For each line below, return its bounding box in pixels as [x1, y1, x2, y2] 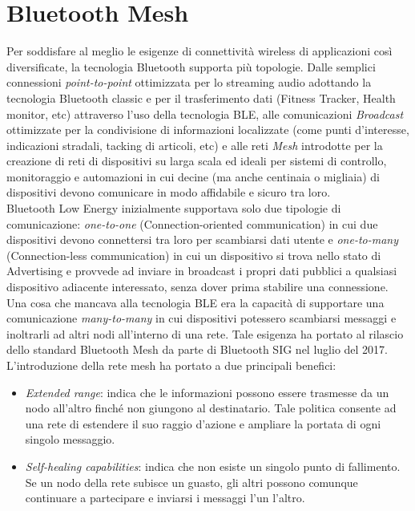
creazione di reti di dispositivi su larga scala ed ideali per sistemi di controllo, [6, 152, 387, 169]
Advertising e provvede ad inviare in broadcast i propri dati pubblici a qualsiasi [6, 262, 397, 279]
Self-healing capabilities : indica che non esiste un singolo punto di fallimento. [25, 457, 401, 474]
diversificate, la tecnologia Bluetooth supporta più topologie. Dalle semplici [6, 58, 376, 75]
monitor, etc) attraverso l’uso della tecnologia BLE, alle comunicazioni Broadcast [6, 105, 404, 122]
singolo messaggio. [25, 431, 115, 448]
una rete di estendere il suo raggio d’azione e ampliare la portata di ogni [25, 415, 381, 432]
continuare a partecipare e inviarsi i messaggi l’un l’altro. [25, 489, 305, 506]
